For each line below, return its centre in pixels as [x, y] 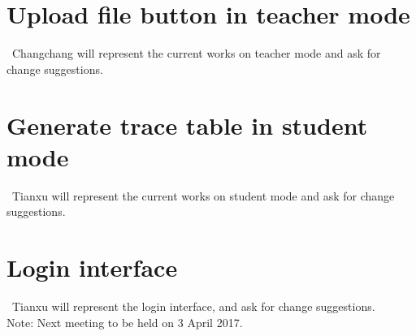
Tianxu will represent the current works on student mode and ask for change [203, 195]
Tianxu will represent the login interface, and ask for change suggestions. [193, 306]
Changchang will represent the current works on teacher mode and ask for [196, 53]
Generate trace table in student [187, 125]
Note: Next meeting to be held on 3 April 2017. [125, 322]
